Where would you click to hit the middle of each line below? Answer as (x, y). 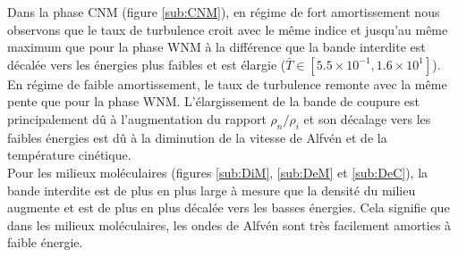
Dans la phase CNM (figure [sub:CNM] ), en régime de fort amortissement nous (224, 12)
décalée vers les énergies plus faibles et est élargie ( (147, 64)
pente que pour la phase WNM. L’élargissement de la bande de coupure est (214, 101)
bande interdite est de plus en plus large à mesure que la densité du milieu (212, 190)
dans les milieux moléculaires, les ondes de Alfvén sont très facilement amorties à (229, 224)
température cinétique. (69, 155)
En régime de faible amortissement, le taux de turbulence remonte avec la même (227, 83)
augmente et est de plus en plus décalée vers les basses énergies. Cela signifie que (229, 207)
